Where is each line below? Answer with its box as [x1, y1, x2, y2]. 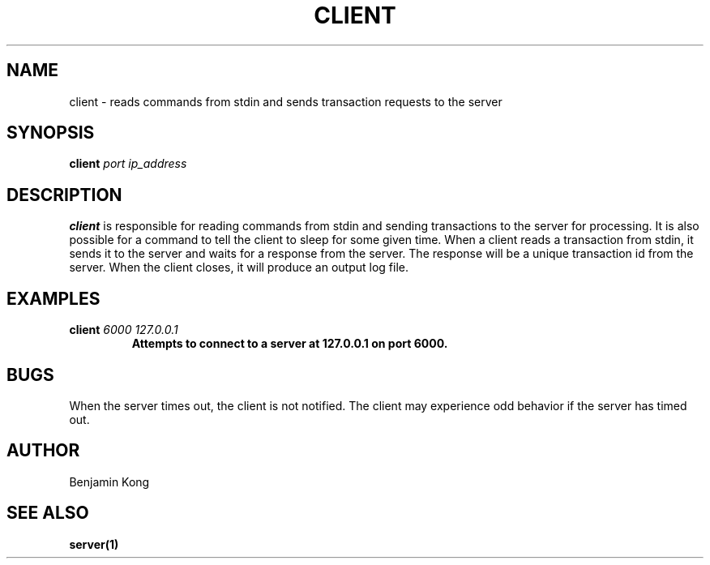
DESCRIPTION [6, 184, 122, 205]
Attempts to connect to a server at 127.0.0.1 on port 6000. [131, 336, 448, 351]
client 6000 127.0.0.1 [69, 323, 178, 337]
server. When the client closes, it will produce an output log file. [69, 260, 408, 275]
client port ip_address [69, 156, 187, 171]
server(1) [69, 537, 119, 551]
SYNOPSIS [6, 122, 95, 143]
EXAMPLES [6, 288, 101, 309]
